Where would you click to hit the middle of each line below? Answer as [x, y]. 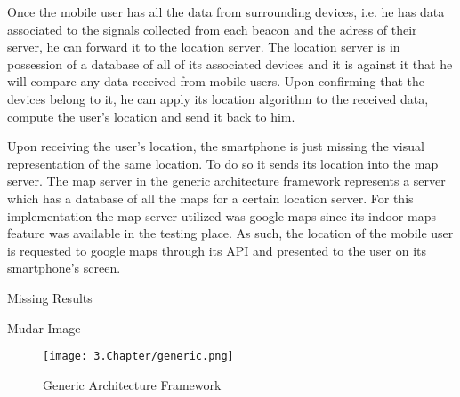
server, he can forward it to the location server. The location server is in [204, 47]
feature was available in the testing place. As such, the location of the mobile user [230, 233]
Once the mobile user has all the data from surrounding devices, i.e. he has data [226, 12]
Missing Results [50, 297]
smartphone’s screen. [64, 268]
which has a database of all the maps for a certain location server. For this [210, 198]
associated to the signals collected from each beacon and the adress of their [212, 29]
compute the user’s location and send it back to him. [151, 116]
